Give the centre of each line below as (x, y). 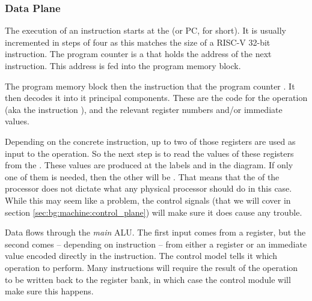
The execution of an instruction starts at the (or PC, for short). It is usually (145, 30)
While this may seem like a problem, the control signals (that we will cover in (148, 200)
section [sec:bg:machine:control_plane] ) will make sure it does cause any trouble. (154, 212)
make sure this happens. (49, 291)
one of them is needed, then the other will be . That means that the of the (142, 176)
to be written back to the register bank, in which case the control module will (148, 279)
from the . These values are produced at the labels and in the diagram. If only (149, 165)
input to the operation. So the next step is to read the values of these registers (149, 153)
